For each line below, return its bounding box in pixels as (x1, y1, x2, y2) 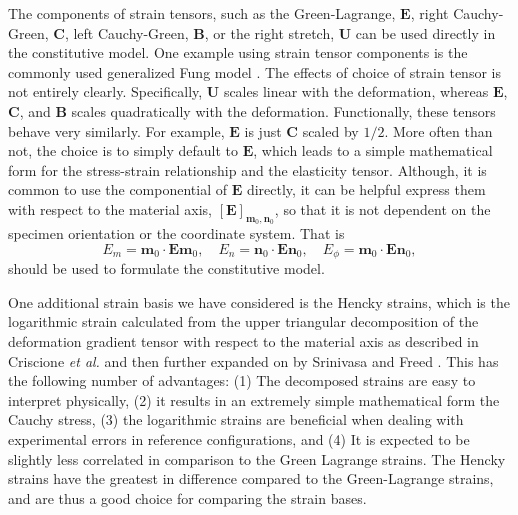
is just (244, 120, 282, 141)
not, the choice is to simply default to (8, 140, 238, 161)
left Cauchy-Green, (73, 22, 189, 43)
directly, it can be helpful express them (246, 179, 486, 200)
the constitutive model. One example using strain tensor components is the (8, 42, 468, 63)
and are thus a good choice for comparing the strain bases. (8, 487, 367, 508)
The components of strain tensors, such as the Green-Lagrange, (8, 3, 396, 23)
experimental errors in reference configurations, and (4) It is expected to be (8, 428, 470, 449)
